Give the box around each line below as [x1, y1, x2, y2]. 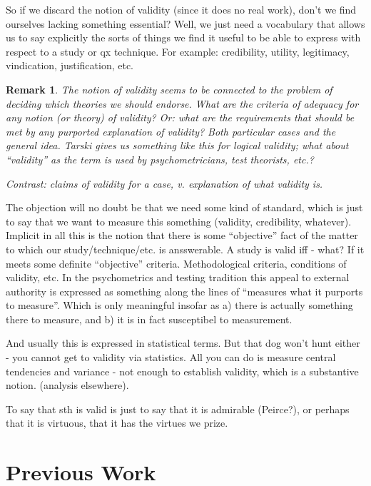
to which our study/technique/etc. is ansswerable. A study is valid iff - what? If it [6, 241, 365, 256]
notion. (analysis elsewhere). [6, 378, 129, 393]
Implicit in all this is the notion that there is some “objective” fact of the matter [6, 228, 358, 243]
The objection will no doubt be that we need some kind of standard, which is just [6, 200, 363, 215]
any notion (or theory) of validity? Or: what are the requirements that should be [6, 110, 355, 125]
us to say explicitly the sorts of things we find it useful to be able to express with [6, 30, 361, 45]
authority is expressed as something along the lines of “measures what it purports [6, 283, 363, 298]
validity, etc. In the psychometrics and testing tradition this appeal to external [6, 270, 350, 285]
